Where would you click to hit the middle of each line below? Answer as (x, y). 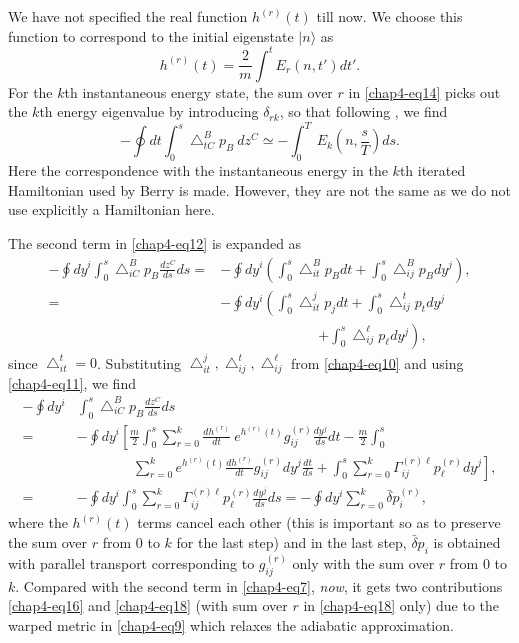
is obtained (467, 541)
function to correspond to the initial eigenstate (151, 35)
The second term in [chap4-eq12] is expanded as (155, 242)
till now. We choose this (389, 16)
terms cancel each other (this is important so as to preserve (319, 522)
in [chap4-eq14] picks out (424, 91)
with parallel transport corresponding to (131, 563)
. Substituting (139, 362)
